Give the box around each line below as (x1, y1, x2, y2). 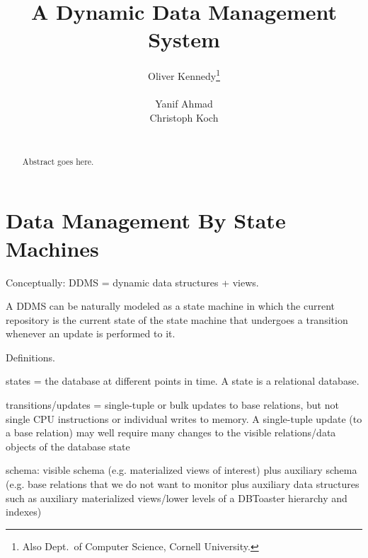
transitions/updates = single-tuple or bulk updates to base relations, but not (6, 397, 339, 412)
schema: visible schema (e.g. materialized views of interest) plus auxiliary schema (6, 463, 357, 477)
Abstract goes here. (22, 155, 94, 167)
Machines (6, 233, 99, 262)
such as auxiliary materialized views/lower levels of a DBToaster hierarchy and (6, 490, 347, 505)
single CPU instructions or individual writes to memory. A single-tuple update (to (6, 411, 362, 426)
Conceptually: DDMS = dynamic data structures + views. (6, 274, 259, 289)
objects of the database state (6, 438, 130, 453)
